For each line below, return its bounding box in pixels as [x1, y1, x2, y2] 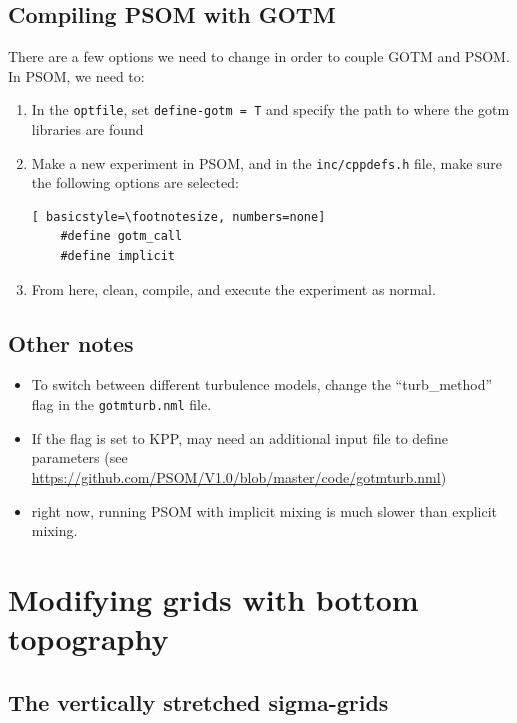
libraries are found [31, 119, 144, 140]
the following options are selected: [31, 172, 239, 193]
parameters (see [31, 447, 128, 468]
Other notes [8, 327, 134, 358]
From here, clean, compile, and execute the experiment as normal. [31, 278, 436, 299]
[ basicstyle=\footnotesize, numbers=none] [31, 209, 326, 224]
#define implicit [60, 249, 175, 264]
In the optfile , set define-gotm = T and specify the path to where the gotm [31, 99, 510, 120]
